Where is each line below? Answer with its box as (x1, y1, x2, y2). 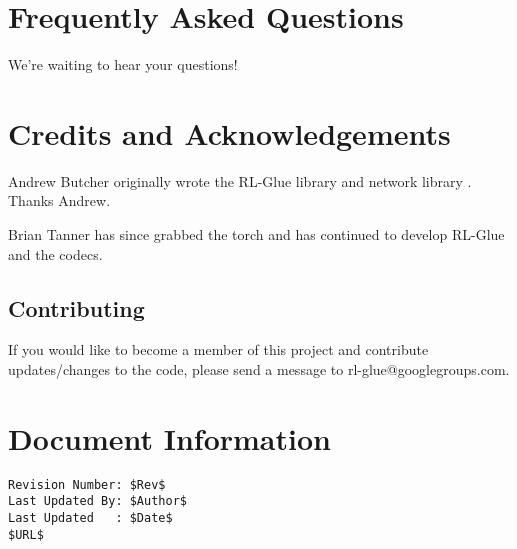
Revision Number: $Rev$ (8, 477, 166, 492)
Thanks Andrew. (8, 190, 111, 211)
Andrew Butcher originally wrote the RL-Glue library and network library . (8, 170, 472, 191)
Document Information (8, 417, 331, 458)
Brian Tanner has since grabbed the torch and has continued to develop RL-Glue (8, 224, 505, 245)
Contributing (8, 292, 145, 323)
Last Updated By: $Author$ (8, 494, 187, 509)
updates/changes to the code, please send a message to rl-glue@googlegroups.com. (8, 359, 510, 380)
